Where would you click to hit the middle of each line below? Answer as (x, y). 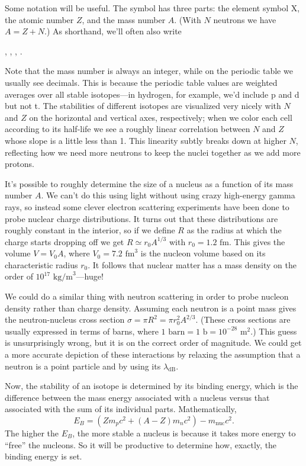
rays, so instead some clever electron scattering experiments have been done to (147, 206)
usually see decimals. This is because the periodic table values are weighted (141, 82)
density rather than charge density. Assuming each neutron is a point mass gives (151, 308)
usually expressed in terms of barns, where (82, 331)
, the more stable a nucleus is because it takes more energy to (184, 433)
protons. (20, 164)
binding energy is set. (44, 456)
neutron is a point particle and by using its (83, 366)
